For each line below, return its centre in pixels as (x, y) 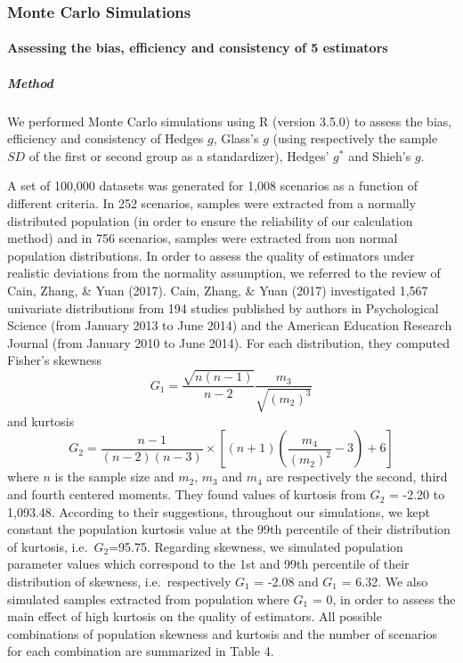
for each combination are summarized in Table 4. (141, 651)
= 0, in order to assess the (384, 598)
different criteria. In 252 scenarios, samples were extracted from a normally (212, 202)
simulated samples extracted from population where (148, 598)
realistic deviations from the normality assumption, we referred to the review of (224, 273)
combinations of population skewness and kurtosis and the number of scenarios (222, 633)
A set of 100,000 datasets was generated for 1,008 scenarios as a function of (213, 186)
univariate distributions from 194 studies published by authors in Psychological (223, 307)
